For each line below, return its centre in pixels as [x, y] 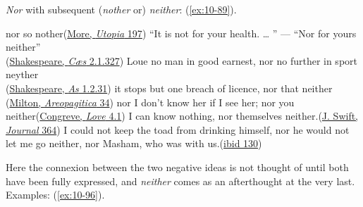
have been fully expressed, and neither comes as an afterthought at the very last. [180, 181]
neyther [22, 74]
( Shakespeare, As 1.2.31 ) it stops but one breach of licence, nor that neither [169, 88]
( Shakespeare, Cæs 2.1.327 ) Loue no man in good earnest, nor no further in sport [181, 60]
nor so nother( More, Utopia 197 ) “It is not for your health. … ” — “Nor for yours [181, 33]
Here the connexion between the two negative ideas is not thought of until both [177, 167]
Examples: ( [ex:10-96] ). [55, 195]
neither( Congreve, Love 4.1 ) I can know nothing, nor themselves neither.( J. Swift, [182, 116]
